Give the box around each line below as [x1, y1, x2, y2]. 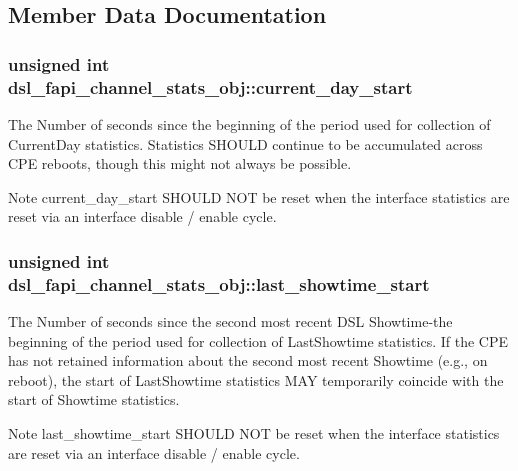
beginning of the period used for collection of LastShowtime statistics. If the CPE [8, 330, 509, 351]
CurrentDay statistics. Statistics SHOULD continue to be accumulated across [8, 133, 483, 154]
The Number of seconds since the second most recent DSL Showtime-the [8, 311, 453, 332]
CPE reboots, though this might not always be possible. [8, 153, 352, 174]
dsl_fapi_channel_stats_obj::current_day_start [8, 74, 413, 99]
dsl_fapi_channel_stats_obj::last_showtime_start [8, 271, 430, 296]
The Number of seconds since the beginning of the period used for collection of [8, 113, 491, 134]
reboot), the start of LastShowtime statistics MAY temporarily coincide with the [8, 369, 504, 390]
